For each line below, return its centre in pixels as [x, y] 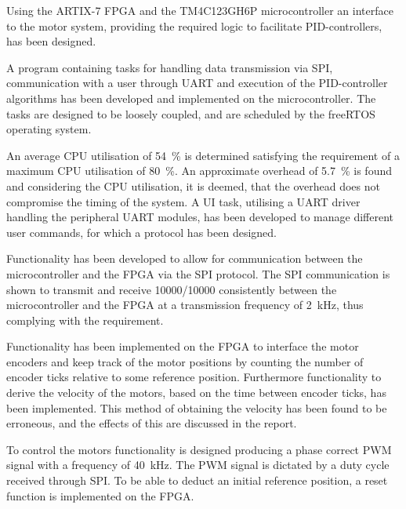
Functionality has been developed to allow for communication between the [185, 258]
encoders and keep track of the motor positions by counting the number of [185, 361]
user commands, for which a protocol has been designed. [141, 232]
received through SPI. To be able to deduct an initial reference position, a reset [197, 480]
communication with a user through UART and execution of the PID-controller [197, 83]
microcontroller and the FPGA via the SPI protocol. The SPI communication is [198, 273]
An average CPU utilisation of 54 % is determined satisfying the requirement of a [203, 155]
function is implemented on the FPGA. [100, 495]
